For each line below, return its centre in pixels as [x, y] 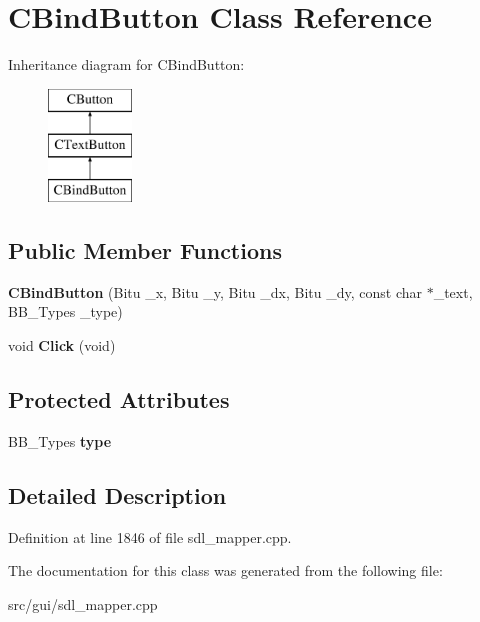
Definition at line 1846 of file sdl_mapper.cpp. [150, 536]
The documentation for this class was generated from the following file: [225, 570]
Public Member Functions [145, 250]
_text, [453, 291]
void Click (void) [62, 345]
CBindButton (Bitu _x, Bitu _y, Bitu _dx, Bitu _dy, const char [215, 291]
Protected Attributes [119, 399]
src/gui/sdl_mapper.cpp [83, 603]
